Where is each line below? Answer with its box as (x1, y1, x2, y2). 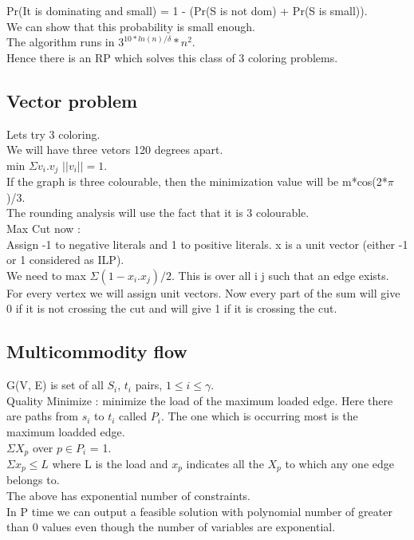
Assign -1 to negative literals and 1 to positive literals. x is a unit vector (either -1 (6, 235, 408, 252)
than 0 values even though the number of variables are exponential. (6, 518, 336, 535)
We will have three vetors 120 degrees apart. (6, 141, 223, 158)
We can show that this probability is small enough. (6, 18, 255, 34)
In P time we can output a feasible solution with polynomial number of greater (6, 503, 392, 519)
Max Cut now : (6, 220, 81, 236)
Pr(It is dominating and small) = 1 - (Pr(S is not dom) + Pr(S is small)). (6, 2, 368, 18)
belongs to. (6, 471, 60, 488)
